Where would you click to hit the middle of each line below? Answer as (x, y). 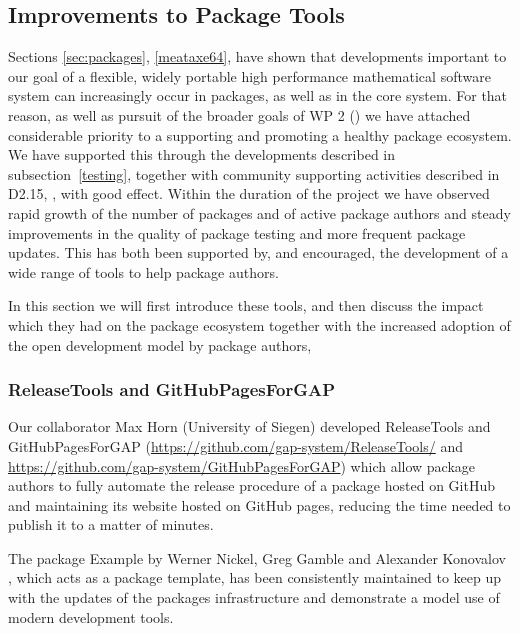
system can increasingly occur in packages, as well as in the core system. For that (258, 95)
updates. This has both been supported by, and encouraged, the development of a (258, 252)
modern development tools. (91, 616)
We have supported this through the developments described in (202, 154)
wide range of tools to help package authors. (143, 271)
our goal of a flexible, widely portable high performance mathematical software (249, 75)
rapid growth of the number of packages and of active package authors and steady (259, 212)
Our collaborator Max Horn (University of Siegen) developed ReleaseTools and (249, 426)
